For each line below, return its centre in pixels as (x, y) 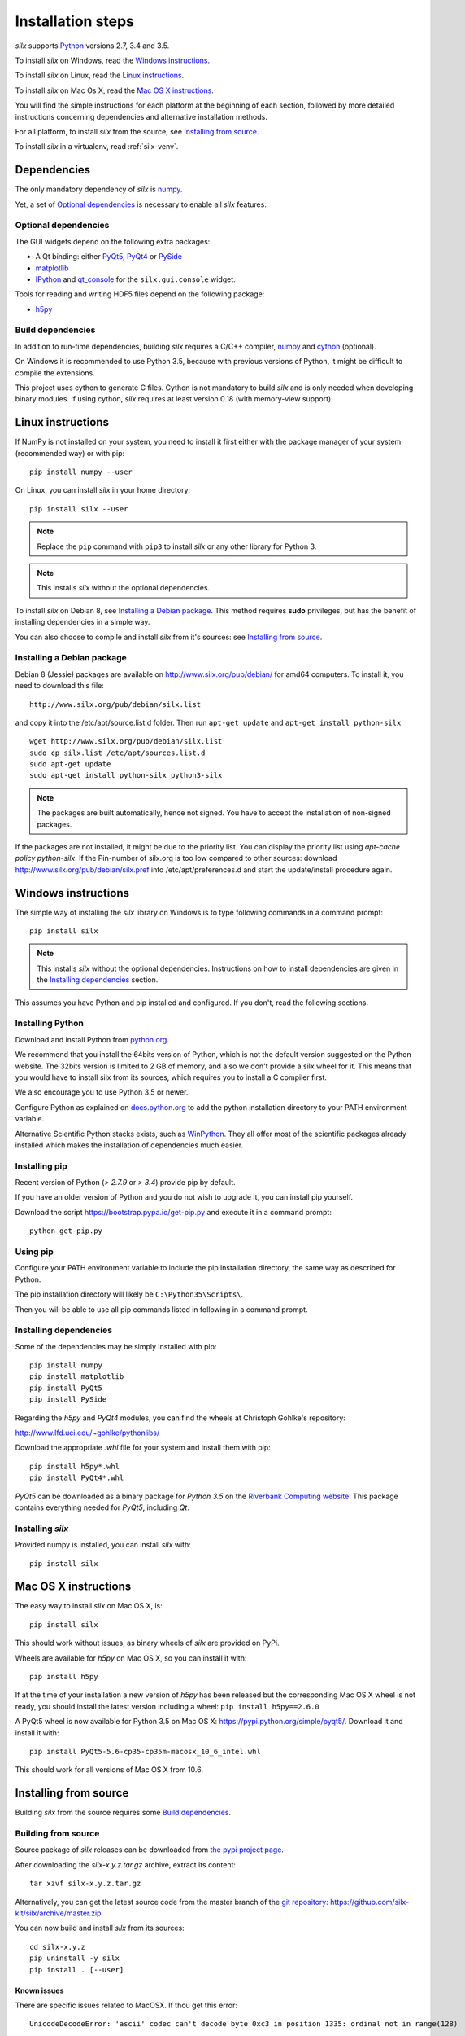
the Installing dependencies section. (98, 980)
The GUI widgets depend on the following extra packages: (113, 241)
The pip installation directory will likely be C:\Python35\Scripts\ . (129, 1294)
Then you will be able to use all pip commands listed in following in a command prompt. (161, 1309)
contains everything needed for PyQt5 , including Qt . (102, 1507)
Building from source (57, 1834)
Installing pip (41, 1166)
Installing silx (42, 1529)
